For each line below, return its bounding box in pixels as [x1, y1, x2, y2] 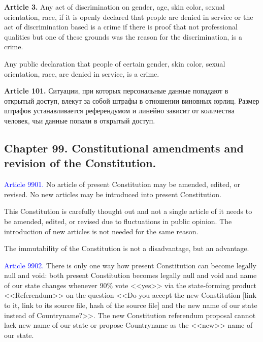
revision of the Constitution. [4, 155, 156, 171]
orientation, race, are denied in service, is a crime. [4, 68, 159, 79]
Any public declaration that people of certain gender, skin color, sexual [4, 58, 225, 69]
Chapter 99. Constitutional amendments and [4, 140, 244, 156]
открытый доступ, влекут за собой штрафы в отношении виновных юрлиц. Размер [4, 95, 259, 106]
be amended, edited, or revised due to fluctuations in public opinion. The [4, 215, 232, 226]
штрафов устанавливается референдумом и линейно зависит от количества [4, 105, 235, 116]
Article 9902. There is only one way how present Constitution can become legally [4, 260, 256, 270]
